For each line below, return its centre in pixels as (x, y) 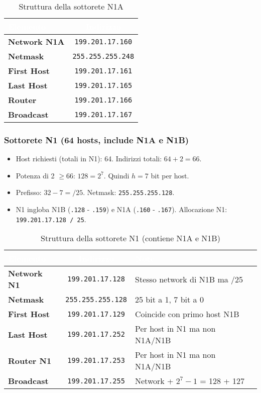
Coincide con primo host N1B (187, 314)
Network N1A (36, 41)
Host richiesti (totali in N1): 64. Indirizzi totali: (89, 159)
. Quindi (116, 175)
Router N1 (30, 360)
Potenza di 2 (35, 175)
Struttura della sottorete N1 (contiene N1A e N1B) (130, 238)
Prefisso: (29, 192)
